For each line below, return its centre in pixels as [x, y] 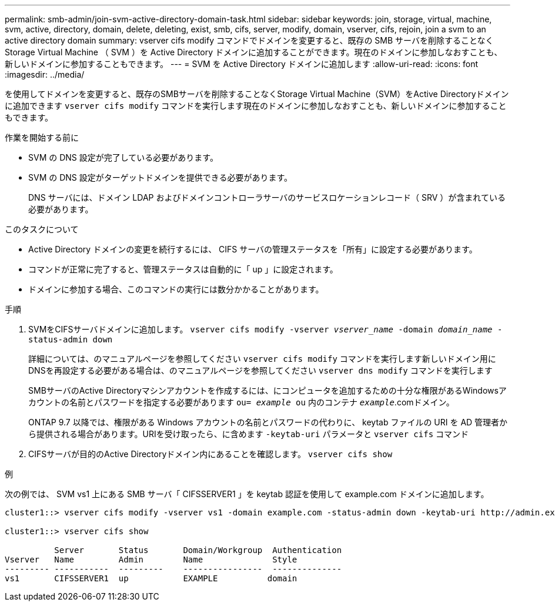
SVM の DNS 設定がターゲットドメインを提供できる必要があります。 [161, 177]
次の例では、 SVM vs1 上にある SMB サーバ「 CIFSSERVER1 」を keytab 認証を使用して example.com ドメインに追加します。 [247, 494]
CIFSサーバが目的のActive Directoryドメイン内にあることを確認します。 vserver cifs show [210, 454]
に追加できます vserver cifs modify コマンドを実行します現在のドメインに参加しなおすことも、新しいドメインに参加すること [256, 106]
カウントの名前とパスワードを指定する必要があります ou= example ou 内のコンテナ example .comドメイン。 [241, 402]
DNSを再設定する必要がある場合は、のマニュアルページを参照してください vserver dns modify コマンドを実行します [260, 370]
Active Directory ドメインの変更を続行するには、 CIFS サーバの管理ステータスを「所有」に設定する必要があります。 [253, 249]
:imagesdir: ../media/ [45, 74]
